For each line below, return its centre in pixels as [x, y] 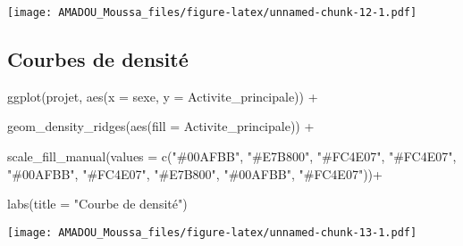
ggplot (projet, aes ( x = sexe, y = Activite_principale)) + [163, 96]
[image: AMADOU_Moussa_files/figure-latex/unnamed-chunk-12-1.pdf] [212, 12]
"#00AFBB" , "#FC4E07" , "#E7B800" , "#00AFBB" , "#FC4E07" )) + [195, 173]
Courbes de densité [98, 59]
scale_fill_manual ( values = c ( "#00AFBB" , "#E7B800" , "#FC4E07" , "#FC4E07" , [232, 156]
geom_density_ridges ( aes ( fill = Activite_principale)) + [161, 126]
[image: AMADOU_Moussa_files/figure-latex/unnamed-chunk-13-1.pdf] [212, 232]
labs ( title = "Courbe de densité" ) [97, 204]
